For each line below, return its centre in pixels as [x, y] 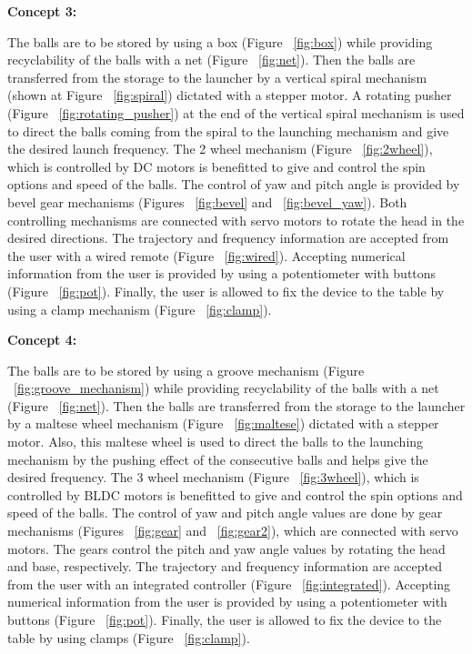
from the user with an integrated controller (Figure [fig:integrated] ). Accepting [229, 584]
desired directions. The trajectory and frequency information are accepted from [228, 238]
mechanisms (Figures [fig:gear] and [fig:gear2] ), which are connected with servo [233, 531]
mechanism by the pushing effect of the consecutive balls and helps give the [218, 459]
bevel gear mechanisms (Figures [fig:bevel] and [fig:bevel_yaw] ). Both [207, 201]
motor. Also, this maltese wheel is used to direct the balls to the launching [216, 442]
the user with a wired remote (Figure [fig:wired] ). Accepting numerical [206, 255]
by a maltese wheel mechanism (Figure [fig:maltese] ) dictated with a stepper [223, 423]
